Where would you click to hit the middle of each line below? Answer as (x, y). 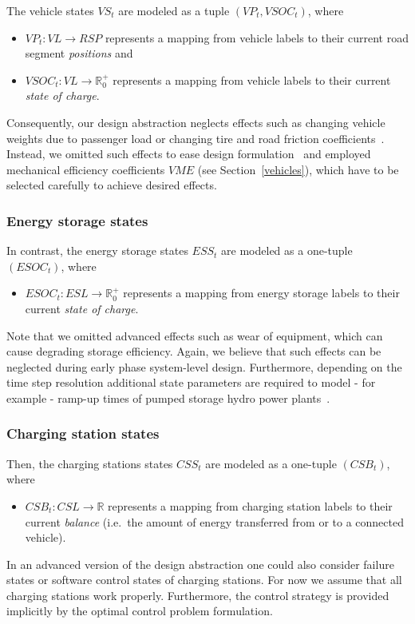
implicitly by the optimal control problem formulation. (140, 611)
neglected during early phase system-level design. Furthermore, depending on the (204, 366)
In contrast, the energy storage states (97, 250)
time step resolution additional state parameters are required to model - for (191, 382)
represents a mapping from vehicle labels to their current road (257, 37)
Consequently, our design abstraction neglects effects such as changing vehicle (196, 122)
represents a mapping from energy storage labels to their (261, 293)
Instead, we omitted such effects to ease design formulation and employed (189, 154)
